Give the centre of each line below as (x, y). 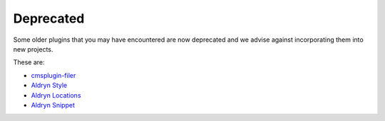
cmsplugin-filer (53, 75)
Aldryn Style (49, 86)
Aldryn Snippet (53, 105)
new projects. (33, 49)
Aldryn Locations (56, 95)
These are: (29, 62)
